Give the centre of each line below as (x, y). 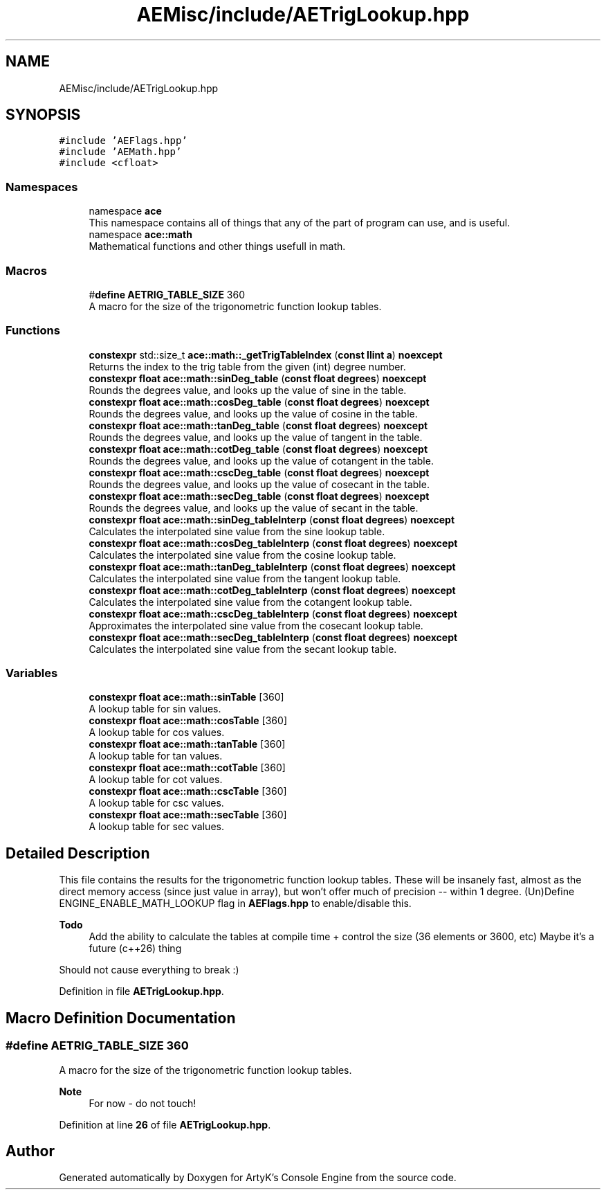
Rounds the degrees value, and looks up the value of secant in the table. (254, 507)
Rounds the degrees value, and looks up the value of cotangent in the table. (261, 460)
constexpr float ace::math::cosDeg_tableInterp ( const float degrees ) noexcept (273, 543)
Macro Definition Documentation (121, 1018)
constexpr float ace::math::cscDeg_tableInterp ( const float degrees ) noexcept (273, 613)
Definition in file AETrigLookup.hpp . (141, 991)
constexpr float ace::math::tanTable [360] (187, 744)
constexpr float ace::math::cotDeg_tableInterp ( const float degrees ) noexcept (272, 590)
